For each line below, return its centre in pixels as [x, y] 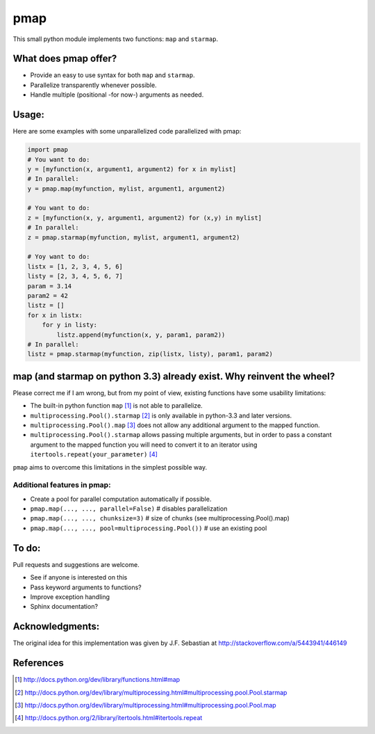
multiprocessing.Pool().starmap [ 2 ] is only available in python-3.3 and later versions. [161, 415]
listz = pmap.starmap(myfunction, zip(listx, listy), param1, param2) [150, 354]
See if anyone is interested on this [79, 577]
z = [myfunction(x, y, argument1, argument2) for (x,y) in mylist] [145, 218]
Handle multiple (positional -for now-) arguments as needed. [117, 95]
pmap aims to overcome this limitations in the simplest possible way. [110, 467]
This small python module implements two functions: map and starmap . [116, 39]
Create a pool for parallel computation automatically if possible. [121, 499]
